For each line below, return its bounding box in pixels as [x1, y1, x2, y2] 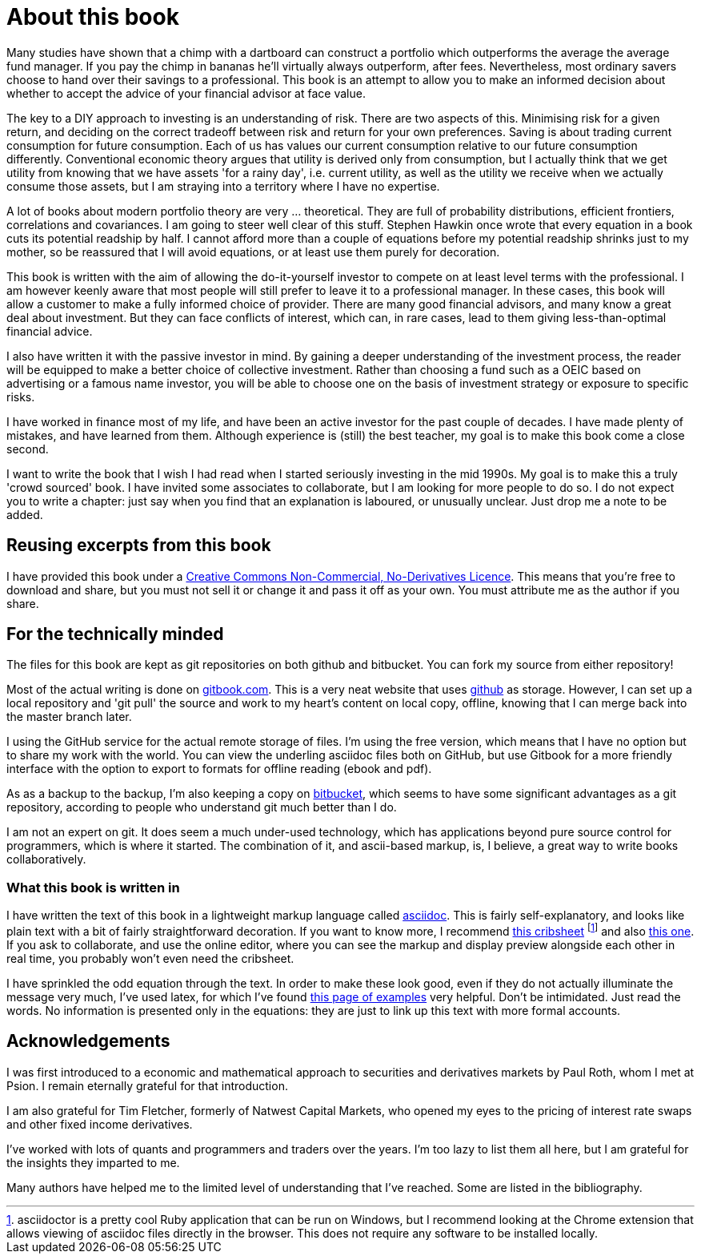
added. [6, 507, 43, 521]
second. [6, 441, 49, 456]
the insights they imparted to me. [6, 1155, 180, 1169]
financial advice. [6, 324, 93, 338]
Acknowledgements [6, 1031, 170, 1052]
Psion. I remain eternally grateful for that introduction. [6, 1078, 288, 1093]
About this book [6, 3, 179, 30]
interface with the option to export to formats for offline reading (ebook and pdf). [6, 762, 432, 776]
